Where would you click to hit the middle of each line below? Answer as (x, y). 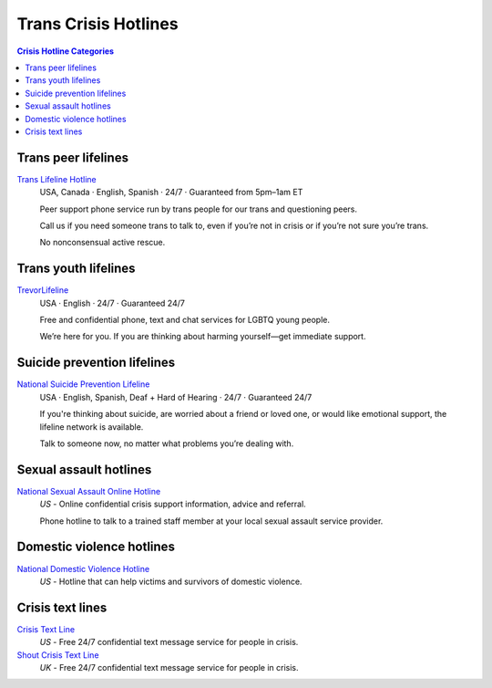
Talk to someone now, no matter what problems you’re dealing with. (167, 443)
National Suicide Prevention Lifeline (83, 384)
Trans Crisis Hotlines (97, 24)
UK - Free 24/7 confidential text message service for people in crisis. (169, 667)
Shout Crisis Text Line (58, 655)
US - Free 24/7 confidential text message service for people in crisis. (169, 642)
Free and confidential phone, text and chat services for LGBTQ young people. (184, 320)
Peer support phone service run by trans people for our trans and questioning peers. (199, 209)
